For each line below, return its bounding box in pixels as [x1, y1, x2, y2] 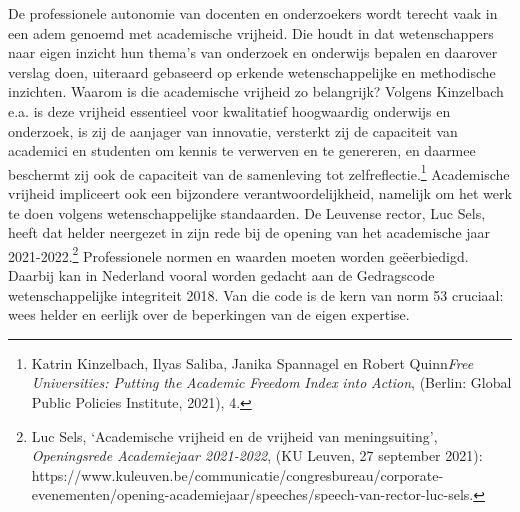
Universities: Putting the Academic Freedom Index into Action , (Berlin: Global [31, 372, 512, 393]
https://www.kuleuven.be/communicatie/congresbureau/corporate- [31, 464, 444, 485]
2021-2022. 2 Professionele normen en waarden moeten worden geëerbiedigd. [8, 242, 469, 266]
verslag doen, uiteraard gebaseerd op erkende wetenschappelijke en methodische [8, 61, 496, 82]
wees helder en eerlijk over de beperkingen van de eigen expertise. [8, 304, 410, 325]
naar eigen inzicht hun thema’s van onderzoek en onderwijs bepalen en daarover [8, 42, 498, 63]
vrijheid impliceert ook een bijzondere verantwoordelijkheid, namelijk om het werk [8, 183, 512, 203]
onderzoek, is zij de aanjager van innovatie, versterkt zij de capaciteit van [8, 120, 458, 141]
